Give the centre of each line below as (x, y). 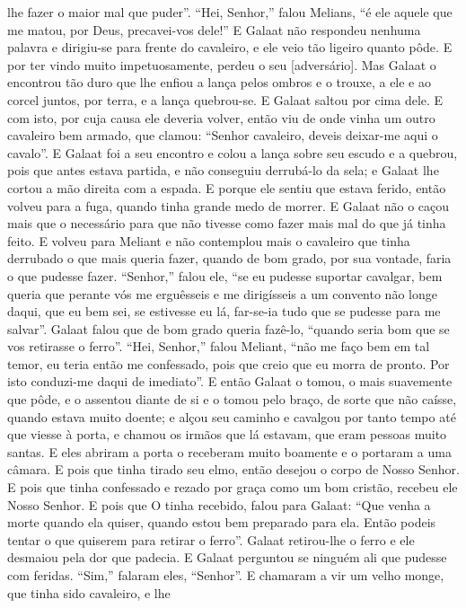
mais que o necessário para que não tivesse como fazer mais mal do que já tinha (227, 223)
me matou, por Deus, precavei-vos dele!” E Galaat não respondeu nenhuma (214, 29)
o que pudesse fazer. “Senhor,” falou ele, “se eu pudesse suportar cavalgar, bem (225, 275)
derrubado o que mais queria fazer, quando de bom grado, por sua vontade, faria (229, 258)
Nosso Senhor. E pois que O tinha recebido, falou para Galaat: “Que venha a (219, 504)
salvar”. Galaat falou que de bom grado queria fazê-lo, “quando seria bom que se (229, 328)
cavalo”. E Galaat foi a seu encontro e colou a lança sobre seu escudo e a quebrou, (233, 152)
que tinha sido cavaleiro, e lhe (89, 592)
